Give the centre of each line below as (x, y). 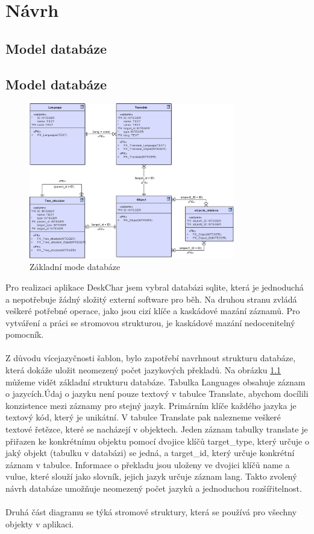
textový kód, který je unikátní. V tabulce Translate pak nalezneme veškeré (143, 417)
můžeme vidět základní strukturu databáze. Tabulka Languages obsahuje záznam (155, 381)
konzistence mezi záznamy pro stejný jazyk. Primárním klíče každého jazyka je (151, 405)
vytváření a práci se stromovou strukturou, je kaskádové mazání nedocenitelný (150, 322)
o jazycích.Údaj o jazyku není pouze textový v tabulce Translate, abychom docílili (157, 394)
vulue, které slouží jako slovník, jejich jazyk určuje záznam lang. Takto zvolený (151, 476)
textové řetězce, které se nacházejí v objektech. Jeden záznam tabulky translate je (157, 429)
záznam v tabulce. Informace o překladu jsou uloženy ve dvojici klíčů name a (148, 464)
